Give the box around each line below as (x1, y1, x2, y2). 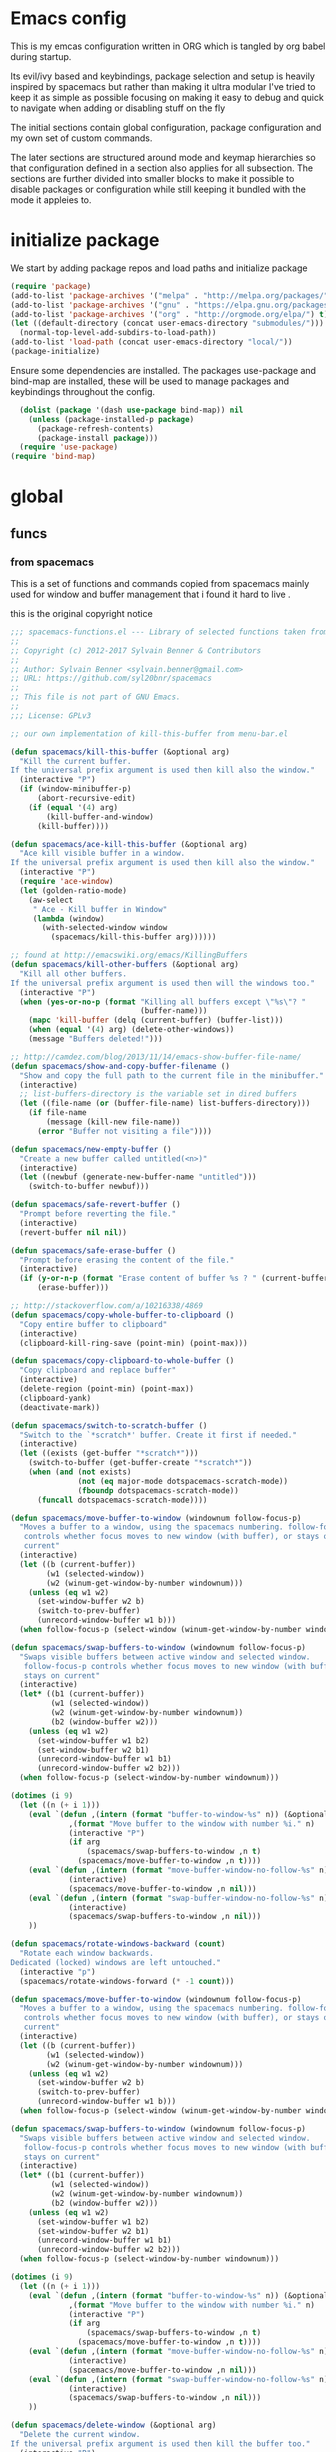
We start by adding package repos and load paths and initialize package (10, 262, 308, 274)
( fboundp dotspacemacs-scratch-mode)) (77, 1485, 240, 1496)
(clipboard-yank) (19, 1393, 92, 1403)
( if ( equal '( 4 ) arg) (28, 802, 118, 812)
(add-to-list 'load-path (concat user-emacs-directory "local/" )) (10, 337, 293, 347)
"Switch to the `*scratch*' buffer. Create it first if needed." (19, 1430, 298, 1440)
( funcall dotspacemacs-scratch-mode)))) (36, 1495, 208, 1505)
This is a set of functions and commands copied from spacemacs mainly (10, 578, 310, 589)
